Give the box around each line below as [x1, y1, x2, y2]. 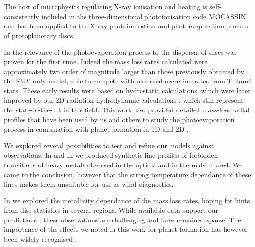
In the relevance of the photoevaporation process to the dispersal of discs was [4, 47, 237, 57]
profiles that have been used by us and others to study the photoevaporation [4, 114, 235, 124]
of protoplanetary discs [4, 30, 73, 40]
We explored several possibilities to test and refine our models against [4, 140, 214, 150]
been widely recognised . [4, 234, 77, 244]
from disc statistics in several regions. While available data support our [4, 205, 218, 215]
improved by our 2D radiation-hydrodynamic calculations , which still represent [4, 95, 244, 105]
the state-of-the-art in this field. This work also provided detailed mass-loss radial [4, 104, 250, 114]
